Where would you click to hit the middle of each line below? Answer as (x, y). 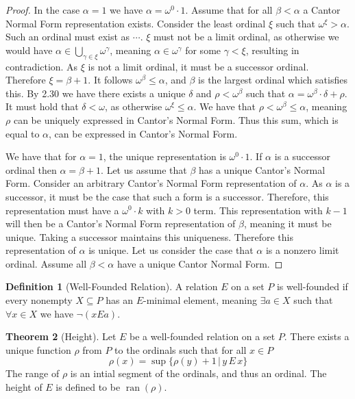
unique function (38, 349)
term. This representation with (258, 210)
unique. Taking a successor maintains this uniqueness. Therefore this (149, 236)
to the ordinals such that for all (181, 349)
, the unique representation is (164, 156)
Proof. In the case (43, 10)
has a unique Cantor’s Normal (262, 169)
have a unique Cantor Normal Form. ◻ (200, 263)
